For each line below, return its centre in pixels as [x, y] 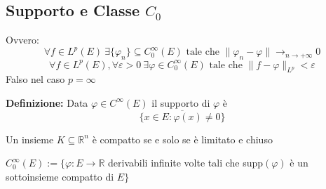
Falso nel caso [35, 79]
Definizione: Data [47, 102]
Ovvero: [22, 40]
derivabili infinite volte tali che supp [186, 163]
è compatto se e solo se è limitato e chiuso [182, 139]
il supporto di [181, 102]
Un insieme [30, 139]
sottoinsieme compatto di [60, 176]
